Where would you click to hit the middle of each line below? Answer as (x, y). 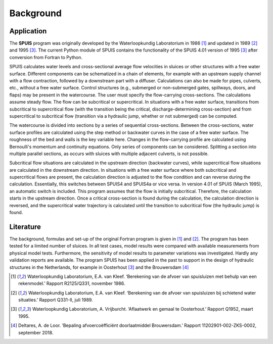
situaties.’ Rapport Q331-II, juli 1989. (56, 300)
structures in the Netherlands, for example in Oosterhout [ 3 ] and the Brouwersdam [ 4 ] (99, 267)
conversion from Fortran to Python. (46, 57)
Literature (25, 227)
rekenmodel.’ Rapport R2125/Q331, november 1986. (72, 283)
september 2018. (36, 332)
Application (28, 31)
